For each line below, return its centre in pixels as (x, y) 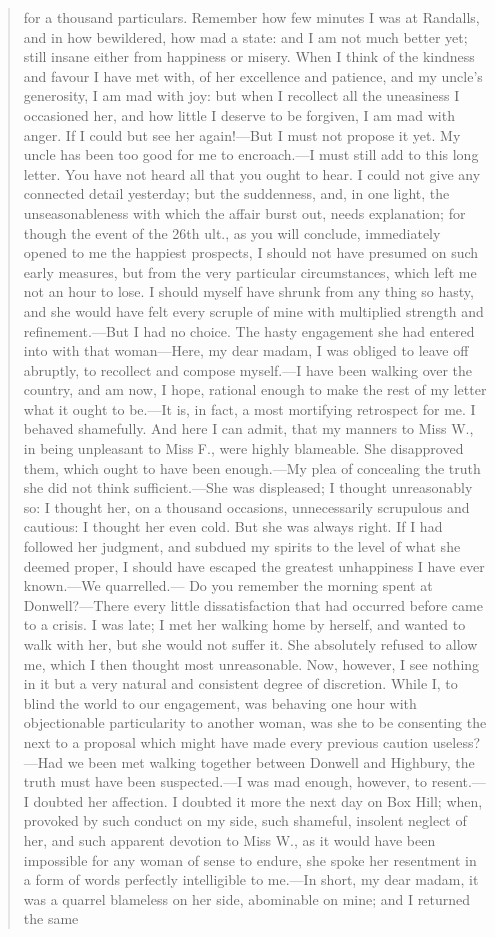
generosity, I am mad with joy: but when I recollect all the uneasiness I (241, 95)
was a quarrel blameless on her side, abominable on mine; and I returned (246, 898)
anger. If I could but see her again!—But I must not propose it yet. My (242, 134)
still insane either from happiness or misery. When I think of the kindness (249, 56)
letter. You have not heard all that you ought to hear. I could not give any (252, 173)
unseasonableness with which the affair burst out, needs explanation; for (244, 212)
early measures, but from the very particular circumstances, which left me (250, 271)
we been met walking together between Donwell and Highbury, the (271, 761)
